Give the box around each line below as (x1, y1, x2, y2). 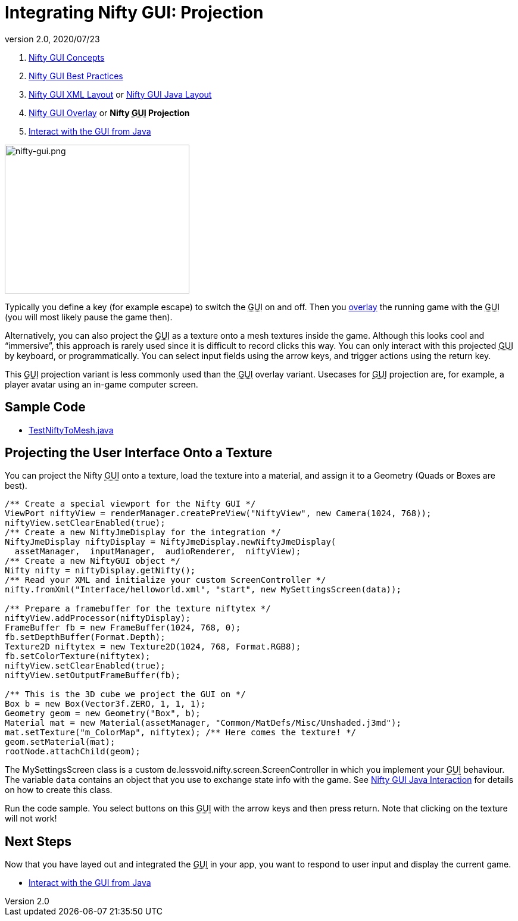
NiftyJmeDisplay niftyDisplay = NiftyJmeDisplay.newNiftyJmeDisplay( (5, 537, 336, 547)
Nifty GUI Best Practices (29, 70, 123, 81)
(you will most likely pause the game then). (5, 311, 173, 322)
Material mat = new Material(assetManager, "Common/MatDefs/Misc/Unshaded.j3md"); (5, 718, 401, 728)
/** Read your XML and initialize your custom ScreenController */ (5, 575, 326, 585)
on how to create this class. (5, 785, 113, 795)
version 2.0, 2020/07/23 (5, 33, 100, 44)
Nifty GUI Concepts (29, 52, 105, 63)
